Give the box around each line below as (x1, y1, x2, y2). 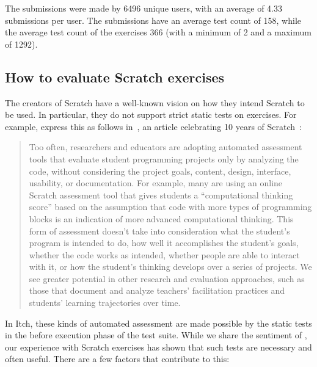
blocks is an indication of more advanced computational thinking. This (29, 212, 294, 225)
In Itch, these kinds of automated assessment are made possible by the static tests (5, 316, 312, 329)
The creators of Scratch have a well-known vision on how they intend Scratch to (5, 96, 305, 109)
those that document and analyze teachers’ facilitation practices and (29, 284, 285, 297)
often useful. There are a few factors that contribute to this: (5, 352, 230, 365)
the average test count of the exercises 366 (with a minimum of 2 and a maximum (5, 26, 312, 38)
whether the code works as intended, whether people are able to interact (29, 248, 300, 261)
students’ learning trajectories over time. (29, 296, 181, 309)
